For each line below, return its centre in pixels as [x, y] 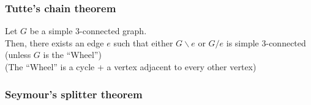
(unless [18, 55]
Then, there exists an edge [54, 42]
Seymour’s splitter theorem [74, 94]
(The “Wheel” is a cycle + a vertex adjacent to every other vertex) [131, 67]
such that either [143, 42]
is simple [242, 42]
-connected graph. [113, 31]
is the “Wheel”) [72, 55]
